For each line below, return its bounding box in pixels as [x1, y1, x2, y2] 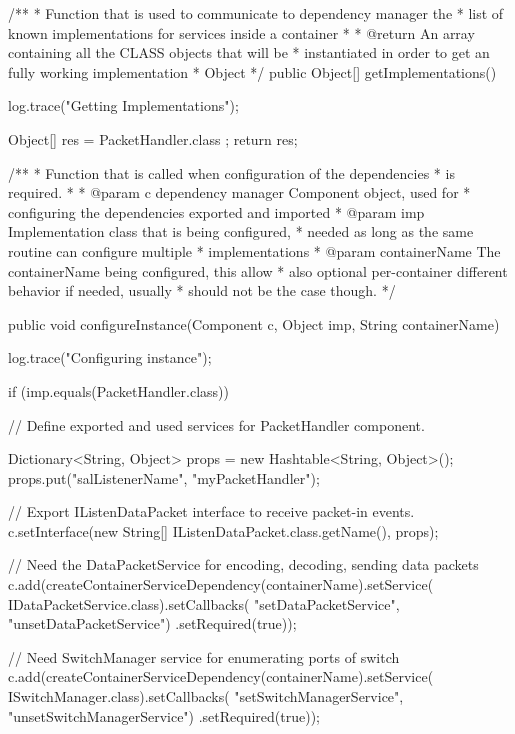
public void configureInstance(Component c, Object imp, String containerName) [8, 313, 500, 334]
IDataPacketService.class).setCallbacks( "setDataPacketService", [8, 593, 400, 614]
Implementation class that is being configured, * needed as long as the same [8, 221, 474, 242]
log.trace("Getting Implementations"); [8, 95, 239, 116]
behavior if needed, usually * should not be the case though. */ [8, 280, 396, 301]
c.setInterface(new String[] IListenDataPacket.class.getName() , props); [8, 520, 439, 541]
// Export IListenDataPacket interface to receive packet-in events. [8, 501, 415, 522]
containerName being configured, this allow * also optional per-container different [8, 260, 508, 281]
